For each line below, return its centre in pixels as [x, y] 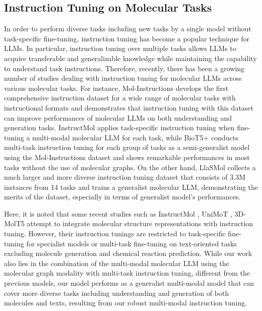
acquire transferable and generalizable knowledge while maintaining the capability [130, 58]
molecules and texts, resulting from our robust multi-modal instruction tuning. [126, 303]
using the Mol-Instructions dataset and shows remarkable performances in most [127, 157]
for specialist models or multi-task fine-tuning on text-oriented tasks [132, 243]
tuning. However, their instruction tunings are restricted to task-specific [115, 234]
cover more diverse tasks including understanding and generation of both [117, 293]
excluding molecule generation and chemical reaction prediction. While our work [128, 253]
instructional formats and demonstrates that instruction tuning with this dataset [129, 107]
